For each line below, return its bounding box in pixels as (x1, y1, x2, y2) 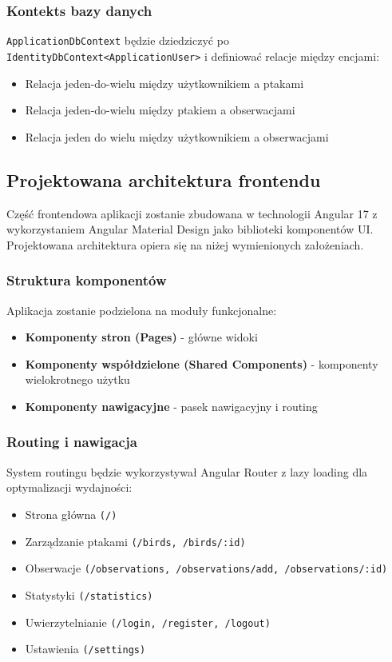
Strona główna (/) (25, 505, 117, 522)
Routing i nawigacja (6, 432, 137, 452)
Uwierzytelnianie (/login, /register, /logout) (25, 613, 271, 630)
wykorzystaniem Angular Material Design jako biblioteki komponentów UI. (6, 221, 374, 237)
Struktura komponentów (6, 270, 167, 290)
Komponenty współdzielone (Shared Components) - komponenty (25, 355, 378, 372)
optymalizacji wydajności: (6, 479, 133, 496)
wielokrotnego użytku (25, 371, 130, 388)
